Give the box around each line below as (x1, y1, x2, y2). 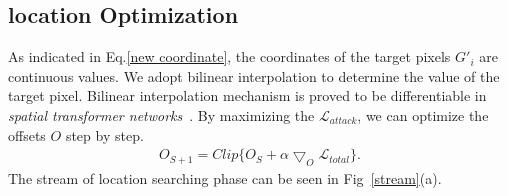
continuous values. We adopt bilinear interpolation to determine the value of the (8, 65, 500, 86)
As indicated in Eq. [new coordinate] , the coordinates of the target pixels (8, 46, 451, 67)
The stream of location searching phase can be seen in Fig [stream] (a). (8, 168, 442, 188)
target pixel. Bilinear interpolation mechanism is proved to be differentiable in (8, 85, 487, 106)
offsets (8, 124, 46, 145)
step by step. (65, 124, 144, 145)
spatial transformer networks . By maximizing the (8, 104, 315, 125)
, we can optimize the (357, 104, 489, 125)
